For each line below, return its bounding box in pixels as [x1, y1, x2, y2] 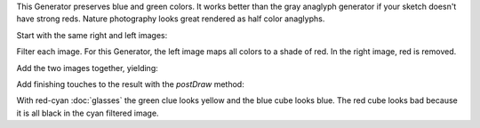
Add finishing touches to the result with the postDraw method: [16, 78, 244, 89]
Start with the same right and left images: [16, 29, 168, 40]
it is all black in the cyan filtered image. [16, 108, 159, 118]
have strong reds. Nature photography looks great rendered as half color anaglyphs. [16, 13, 325, 24]
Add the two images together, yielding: [16, 62, 159, 73]
